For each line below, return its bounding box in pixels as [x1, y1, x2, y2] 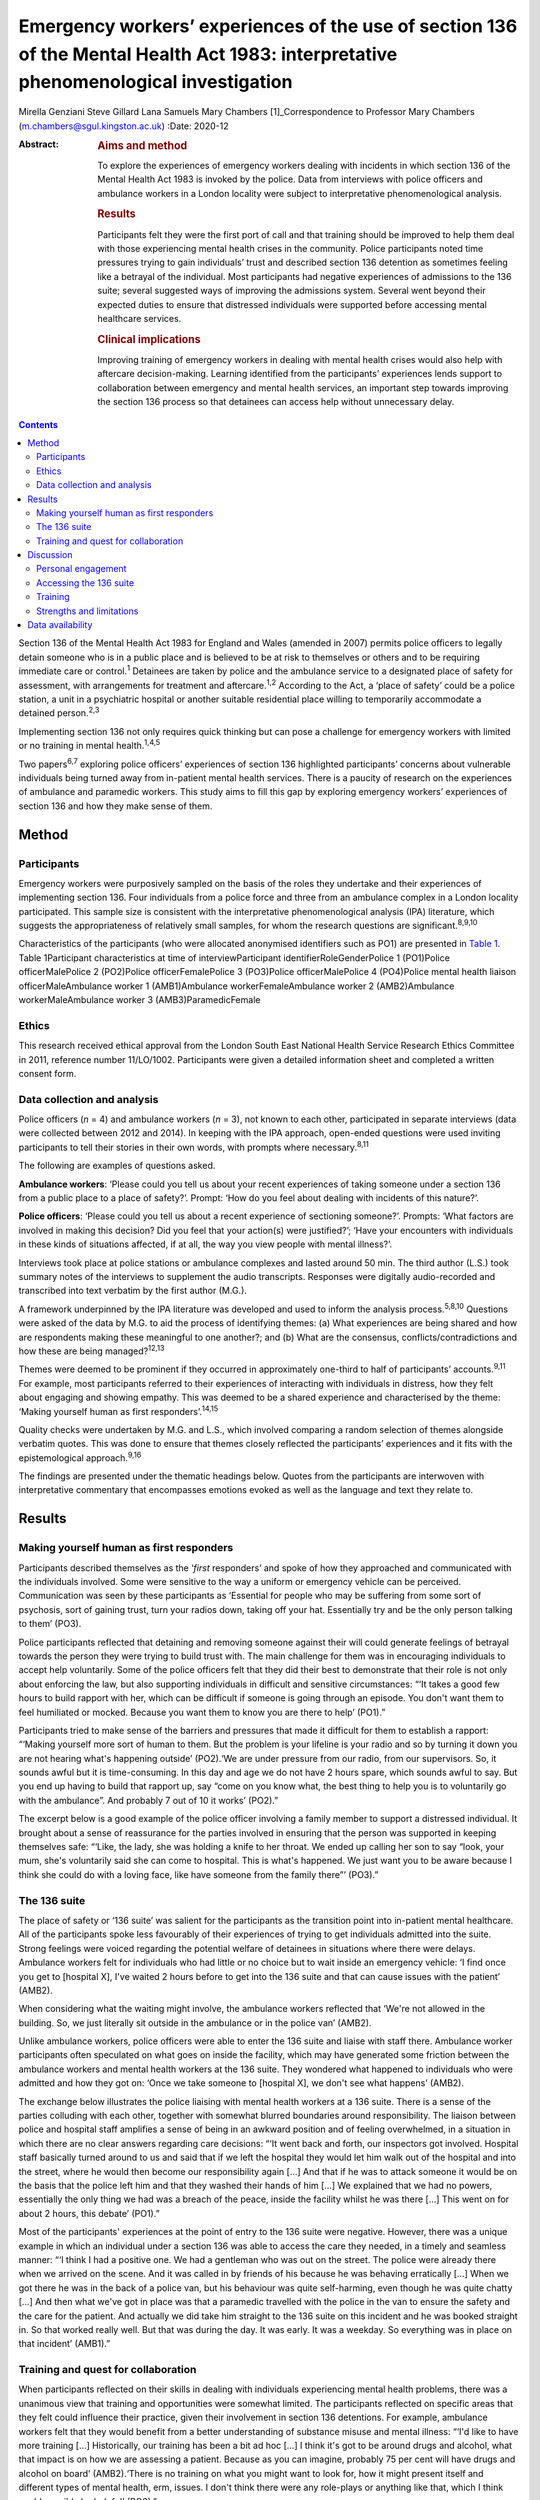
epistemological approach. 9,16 [18, 1450, 142, 1464]
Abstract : [18, 138, 59, 150]
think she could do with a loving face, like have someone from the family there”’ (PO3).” [18, 1868, 379, 1880]
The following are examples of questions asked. [18, 1160, 216, 1172]
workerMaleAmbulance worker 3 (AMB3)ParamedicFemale [18, 994, 261, 1006]
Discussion [27, 549, 73, 561]
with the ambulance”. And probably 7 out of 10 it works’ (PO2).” [18, 1794, 279, 1806]
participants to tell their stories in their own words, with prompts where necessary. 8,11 [18, 1140, 369, 1153]
